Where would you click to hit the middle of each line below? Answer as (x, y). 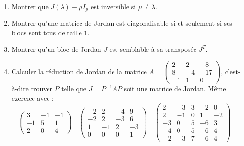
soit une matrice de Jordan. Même (175, 89)
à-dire (20, 89)
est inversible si (113, 6)
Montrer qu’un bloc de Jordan (56, 49)
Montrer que (30, 6)
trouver (41, 89)
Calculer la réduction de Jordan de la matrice (79, 71)
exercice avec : (33, 98)
